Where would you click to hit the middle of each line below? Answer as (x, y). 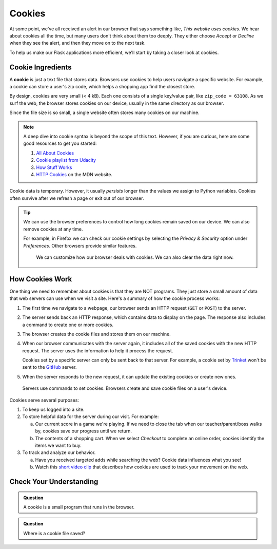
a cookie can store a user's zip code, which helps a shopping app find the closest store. (102, 87)
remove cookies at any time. (53, 229)
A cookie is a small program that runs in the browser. (79, 507)
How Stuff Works (54, 167)
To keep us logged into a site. (53, 410)
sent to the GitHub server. (50, 367)
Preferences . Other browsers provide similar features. (80, 245)
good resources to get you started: (60, 143)
